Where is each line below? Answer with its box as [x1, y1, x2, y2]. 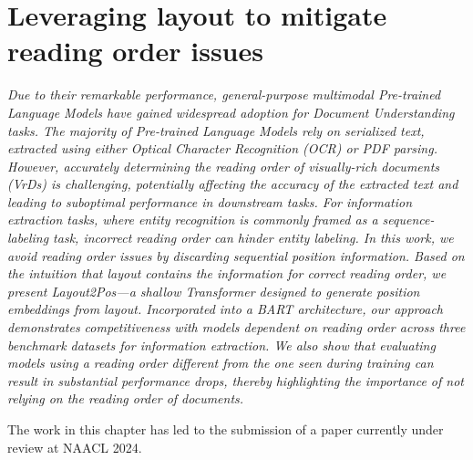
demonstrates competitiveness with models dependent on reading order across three [7, 318, 466, 337]
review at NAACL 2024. [7, 437, 142, 456]
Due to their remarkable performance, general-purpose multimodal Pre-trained [7, 85, 441, 104]
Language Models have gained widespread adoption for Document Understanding [7, 102, 455, 121]
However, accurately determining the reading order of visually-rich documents [7, 156, 440, 175]
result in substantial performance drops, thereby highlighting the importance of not [7, 371, 464, 390]
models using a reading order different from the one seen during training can [7, 353, 434, 372]
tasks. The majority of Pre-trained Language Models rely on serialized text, [7, 120, 425, 140]
